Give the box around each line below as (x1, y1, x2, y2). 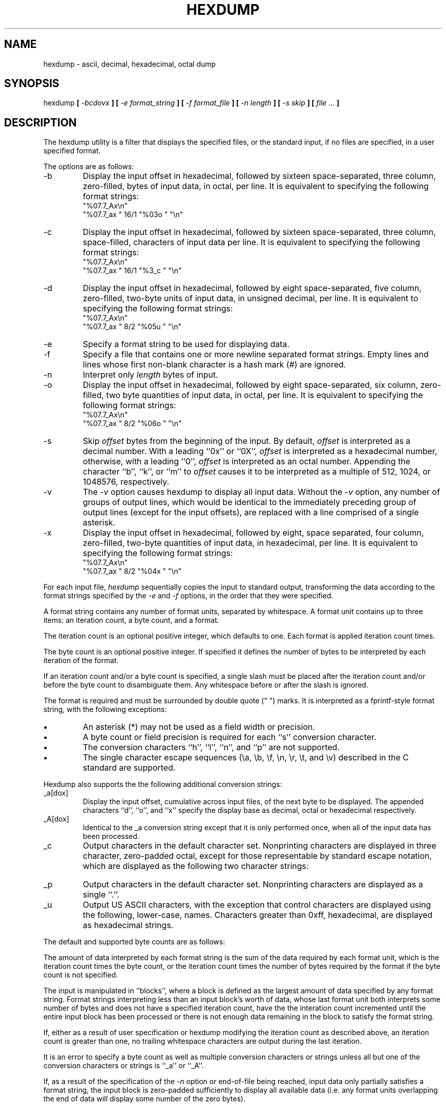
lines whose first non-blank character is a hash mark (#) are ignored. (82, 359, 346, 370)
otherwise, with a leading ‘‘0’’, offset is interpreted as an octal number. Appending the (82, 456, 410, 467)
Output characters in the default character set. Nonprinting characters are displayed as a (82, 879, 423, 890)
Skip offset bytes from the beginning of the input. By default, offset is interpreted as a (82, 436, 411, 446)
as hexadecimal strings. (82, 920, 174, 931)
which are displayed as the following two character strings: (82, 861, 309, 872)
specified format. (43, 146, 101, 155)
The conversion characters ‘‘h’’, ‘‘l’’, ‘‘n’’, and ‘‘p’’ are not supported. (82, 742, 340, 753)
